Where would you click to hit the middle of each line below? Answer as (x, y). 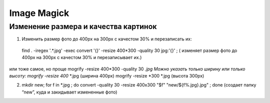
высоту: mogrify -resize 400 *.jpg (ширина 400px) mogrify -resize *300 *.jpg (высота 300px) (107, 75)
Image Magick (39, 13)
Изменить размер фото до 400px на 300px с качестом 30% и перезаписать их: (107, 39)
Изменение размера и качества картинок (83, 26)
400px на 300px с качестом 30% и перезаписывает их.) (82, 57)
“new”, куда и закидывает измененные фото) (69, 92)
